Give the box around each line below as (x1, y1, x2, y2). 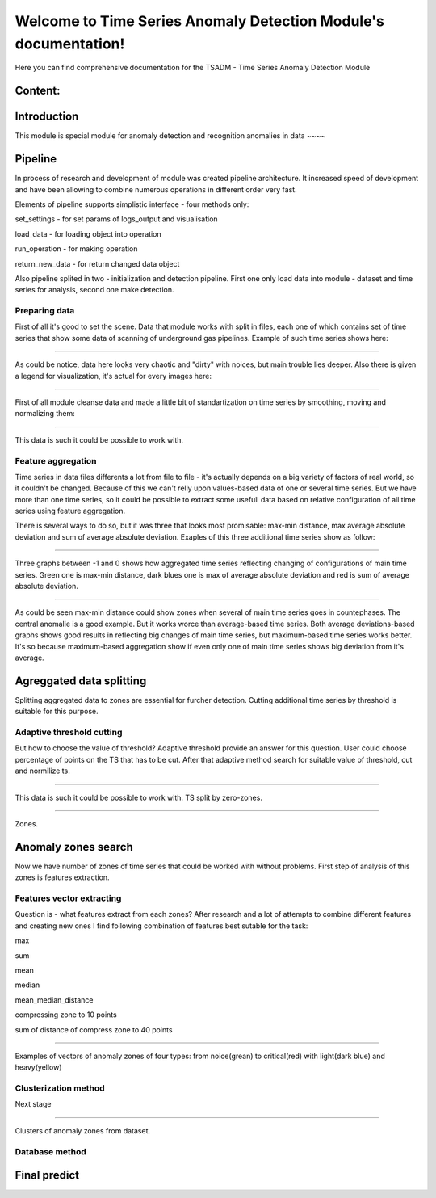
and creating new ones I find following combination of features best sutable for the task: (15, 921, 308, 931)
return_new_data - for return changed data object (15, 259, 180, 268)
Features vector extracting (15, 893, 122, 904)
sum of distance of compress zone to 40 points (15, 1024, 173, 1034)
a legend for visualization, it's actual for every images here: (15, 371, 212, 380)
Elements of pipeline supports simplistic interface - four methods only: (15, 199, 249, 209)
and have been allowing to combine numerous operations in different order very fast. (15, 184, 298, 194)
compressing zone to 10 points (15, 1010, 117, 1019)
